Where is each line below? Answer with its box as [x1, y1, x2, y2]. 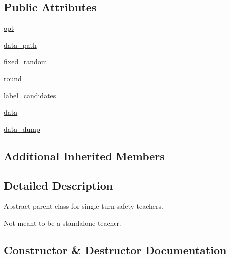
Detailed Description [4, 177, 113, 193]
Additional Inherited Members [4, 148, 165, 163]
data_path [4, 39, 37, 50]
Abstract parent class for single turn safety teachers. [4, 201, 163, 211]
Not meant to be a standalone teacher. [4, 217, 121, 228]
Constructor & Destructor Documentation [4, 242, 227, 257]
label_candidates [4, 90, 56, 100]
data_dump [4, 123, 40, 134]
